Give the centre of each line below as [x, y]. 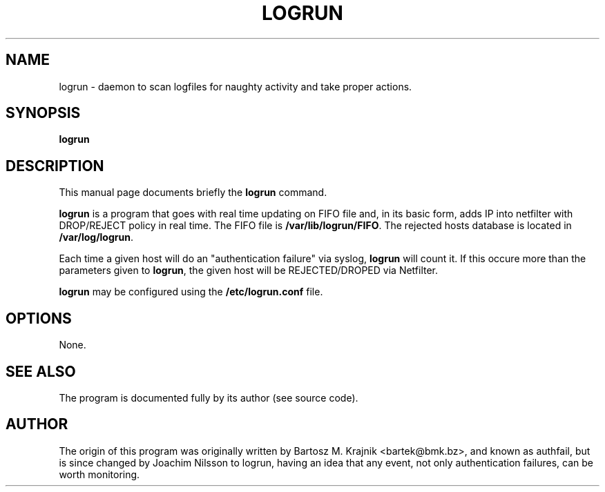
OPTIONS [39, 318]
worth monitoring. [99, 474]
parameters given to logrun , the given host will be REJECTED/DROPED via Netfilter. [249, 270]
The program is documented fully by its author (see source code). [209, 397]
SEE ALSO [41, 371]
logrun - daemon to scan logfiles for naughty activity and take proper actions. [236, 86]
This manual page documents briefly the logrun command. [193, 193]
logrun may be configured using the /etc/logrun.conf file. [191, 292]
